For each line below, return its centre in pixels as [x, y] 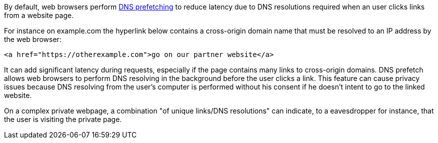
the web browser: [33, 39]
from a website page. [39, 15]
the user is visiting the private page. [63, 119]
